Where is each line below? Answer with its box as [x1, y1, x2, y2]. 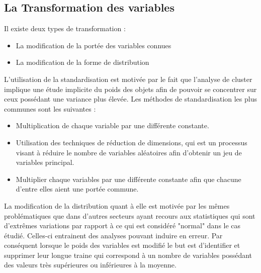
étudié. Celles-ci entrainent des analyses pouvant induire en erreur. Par [4, 230, 223, 240]
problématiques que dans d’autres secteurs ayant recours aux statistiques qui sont [4, 210, 255, 221]
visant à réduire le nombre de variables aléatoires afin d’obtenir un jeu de [16, 147, 242, 157]
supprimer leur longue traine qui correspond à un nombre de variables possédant [4, 249, 252, 260]
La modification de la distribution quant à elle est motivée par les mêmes [4, 200, 230, 211]
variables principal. [16, 157, 74, 167]
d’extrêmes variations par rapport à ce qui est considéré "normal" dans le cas [4, 220, 241, 231]
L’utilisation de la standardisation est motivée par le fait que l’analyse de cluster [4, 73, 252, 84]
